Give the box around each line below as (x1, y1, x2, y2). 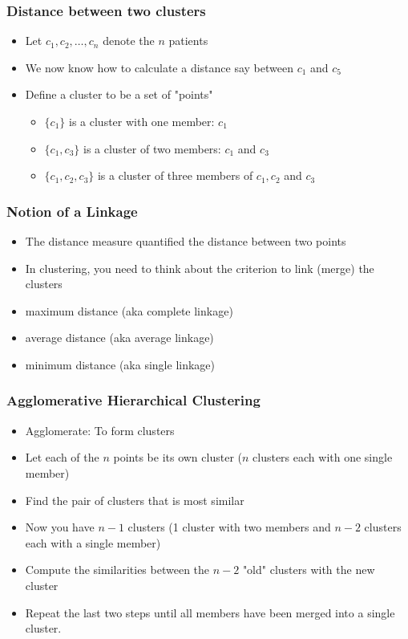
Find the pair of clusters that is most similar (25, 491, 244, 508)
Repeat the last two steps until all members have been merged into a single (25, 604, 395, 621)
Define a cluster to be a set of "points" (25, 86, 213, 103)
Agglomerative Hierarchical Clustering (6, 390, 261, 410)
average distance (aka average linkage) (25, 329, 214, 346)
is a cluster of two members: (83, 140, 221, 157)
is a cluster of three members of (97, 167, 253, 184)
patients (168, 32, 208, 49)
